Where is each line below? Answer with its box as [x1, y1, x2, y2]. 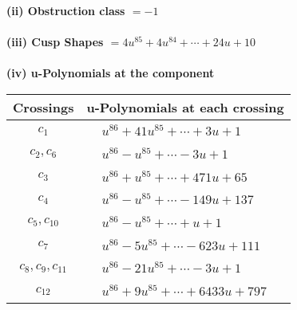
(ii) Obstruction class [6, 2, 125, 18]
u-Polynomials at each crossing [86, 97, 284, 116]
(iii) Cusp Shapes [6, 33, 104, 50]
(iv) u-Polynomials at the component [6, 65, 215, 81]
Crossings [13, 97, 74, 116]
